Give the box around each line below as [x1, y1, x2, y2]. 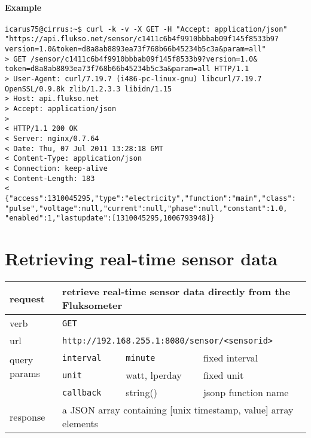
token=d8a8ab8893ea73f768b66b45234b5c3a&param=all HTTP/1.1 [5, 65, 249, 73]
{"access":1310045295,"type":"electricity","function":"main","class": [5, 194, 296, 203]
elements [62, 416, 99, 431]
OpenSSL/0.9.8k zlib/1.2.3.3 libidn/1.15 [5, 84, 172, 93]
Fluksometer [62, 298, 123, 313]
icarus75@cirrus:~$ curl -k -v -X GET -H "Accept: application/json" [5, 24, 288, 33]
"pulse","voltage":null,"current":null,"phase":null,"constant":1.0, [5, 204, 288, 213]
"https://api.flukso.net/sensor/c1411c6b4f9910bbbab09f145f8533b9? [5, 35, 279, 44]
